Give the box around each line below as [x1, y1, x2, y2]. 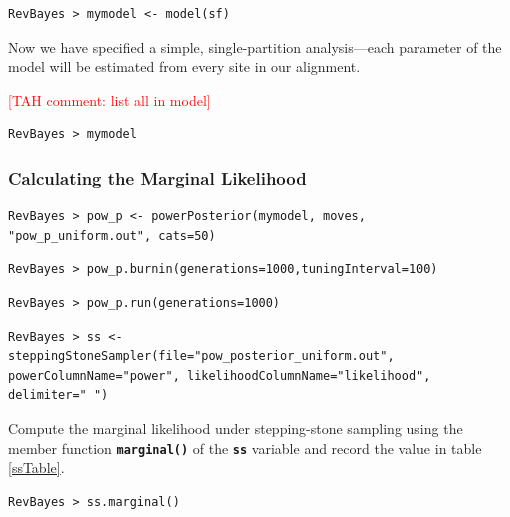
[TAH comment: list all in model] [8, 89, 211, 110]
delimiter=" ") [8, 388, 109, 403]
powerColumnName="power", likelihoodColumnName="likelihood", [8, 368, 431, 383]
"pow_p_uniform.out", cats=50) [8, 228, 216, 243]
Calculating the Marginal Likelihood [8, 165, 307, 190]
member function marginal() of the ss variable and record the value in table [8, 437, 482, 458]
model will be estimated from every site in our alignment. [8, 56, 361, 77]
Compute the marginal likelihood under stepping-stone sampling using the [8, 417, 463, 438]
